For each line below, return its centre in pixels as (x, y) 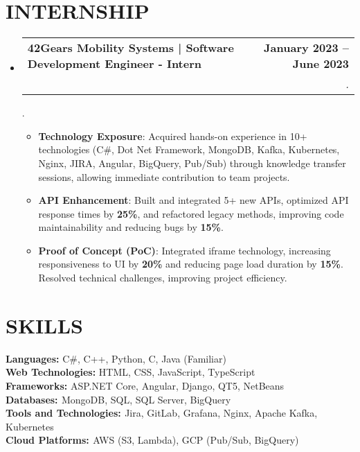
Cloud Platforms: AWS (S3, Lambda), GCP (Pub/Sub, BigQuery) (152, 440)
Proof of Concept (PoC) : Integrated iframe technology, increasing (184, 250)
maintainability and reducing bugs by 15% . (131, 227)
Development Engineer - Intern (115, 64)
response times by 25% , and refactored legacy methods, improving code (191, 213)
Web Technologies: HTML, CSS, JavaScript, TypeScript (130, 372)
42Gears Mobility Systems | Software (130, 48)
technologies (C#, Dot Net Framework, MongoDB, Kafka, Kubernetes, (189, 149)
